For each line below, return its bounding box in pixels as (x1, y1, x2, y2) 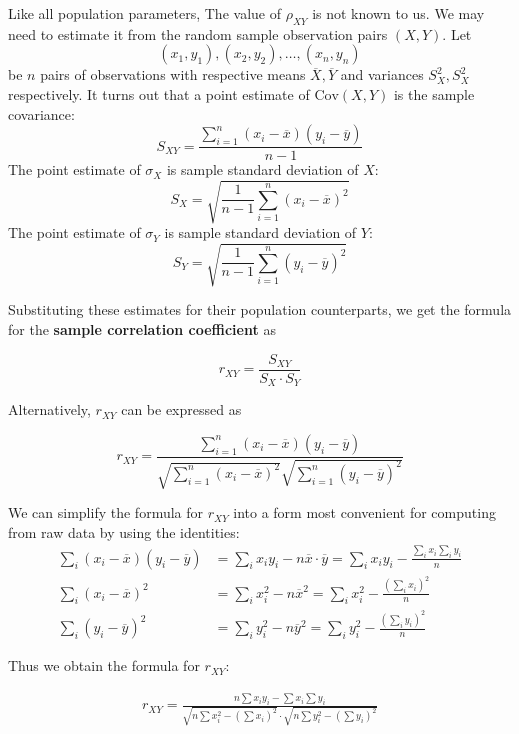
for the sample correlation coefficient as (8, 319, 276, 340)
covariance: (8, 103, 75, 124)
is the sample (393, 83, 475, 104)
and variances (340, 64, 424, 85)
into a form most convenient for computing (233, 502, 496, 523)
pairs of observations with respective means (40, 64, 306, 85)
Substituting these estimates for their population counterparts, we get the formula (8, 299, 512, 320)
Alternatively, (8, 399, 91, 420)
